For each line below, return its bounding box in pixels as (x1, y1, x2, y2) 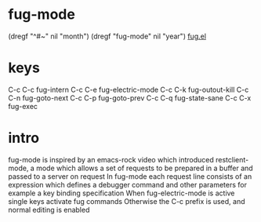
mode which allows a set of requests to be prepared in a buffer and (36, 163, 253, 173)
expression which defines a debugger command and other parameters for (8, 180, 247, 189)
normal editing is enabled (8, 205, 90, 214)
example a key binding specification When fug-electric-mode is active (8, 188, 235, 198)
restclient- (215, 155, 249, 164)
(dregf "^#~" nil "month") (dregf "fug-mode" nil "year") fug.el (8, 31, 206, 41)
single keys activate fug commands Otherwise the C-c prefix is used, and (8, 196, 245, 206)
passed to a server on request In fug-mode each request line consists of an (8, 171, 252, 181)
